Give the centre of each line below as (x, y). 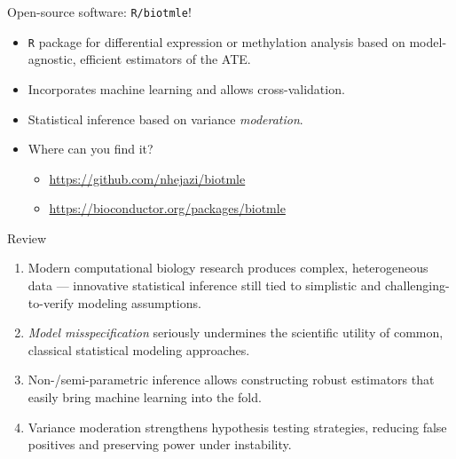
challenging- (417, 285)
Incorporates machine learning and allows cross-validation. (186, 88)
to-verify (51, 302)
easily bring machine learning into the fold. (145, 397)
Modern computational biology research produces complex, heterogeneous (228, 268)
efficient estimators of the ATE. (165, 59)
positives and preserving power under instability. (160, 444)
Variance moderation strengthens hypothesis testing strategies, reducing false (237, 427)
